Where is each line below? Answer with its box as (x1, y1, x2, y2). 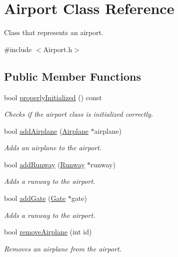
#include (4, 44, 32, 54)
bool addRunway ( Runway (4, 159, 85, 169)
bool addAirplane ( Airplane (4, 125, 88, 136)
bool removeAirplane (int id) (4, 226, 92, 237)
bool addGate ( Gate (4, 193, 66, 203)
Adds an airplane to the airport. (4, 142, 102, 153)
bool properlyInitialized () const (4, 92, 102, 102)
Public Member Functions (4, 68, 141, 84)
